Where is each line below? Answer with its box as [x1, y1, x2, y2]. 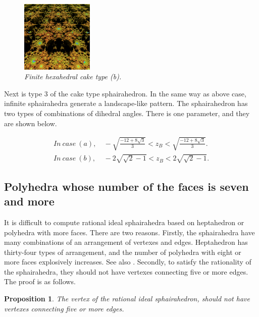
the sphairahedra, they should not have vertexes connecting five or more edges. [4, 266, 248, 277]
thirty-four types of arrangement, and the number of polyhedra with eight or [4, 246, 241, 257]
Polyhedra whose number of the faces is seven [4, 178, 249, 194]
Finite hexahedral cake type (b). [24, 71, 122, 82]
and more [4, 193, 55, 209]
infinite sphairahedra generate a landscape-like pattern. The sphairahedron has [4, 98, 248, 109]
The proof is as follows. [4, 276, 76, 287]
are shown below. [4, 118, 57, 128]
